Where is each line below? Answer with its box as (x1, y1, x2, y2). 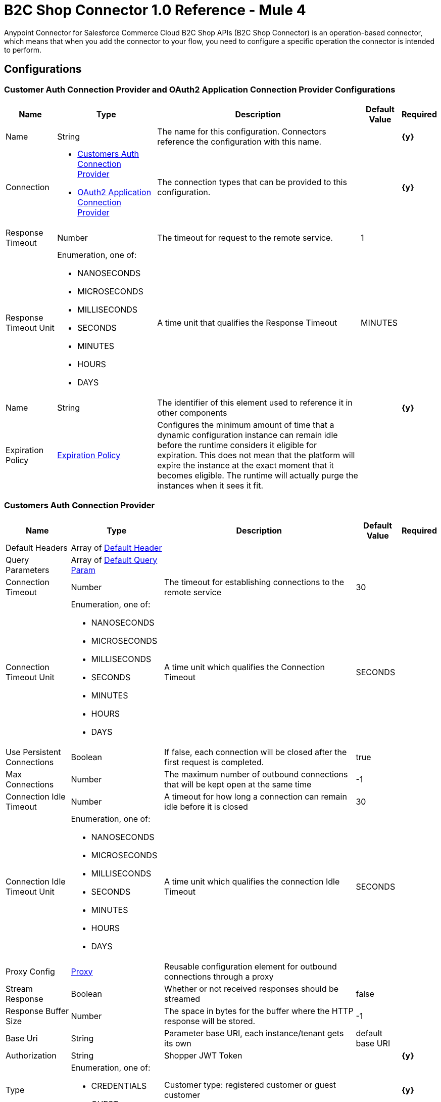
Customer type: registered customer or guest (164, 1079, 336, 1090)
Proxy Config (6, 966, 55, 977)
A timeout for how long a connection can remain (164, 791, 347, 802)
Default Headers (6, 542, 68, 553)
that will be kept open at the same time (164, 779, 312, 789)
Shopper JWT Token (164, 1050, 242, 1061)
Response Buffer (6, 1005, 69, 1016)
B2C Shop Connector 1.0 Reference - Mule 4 (4, 2, 306, 19)
